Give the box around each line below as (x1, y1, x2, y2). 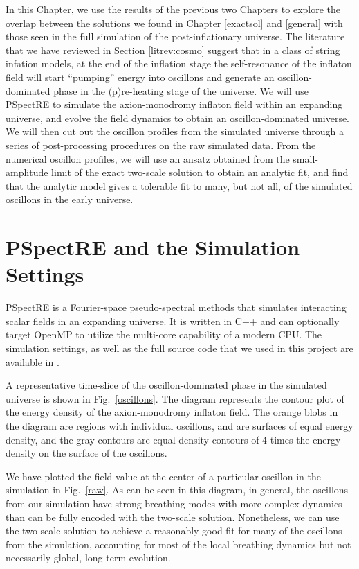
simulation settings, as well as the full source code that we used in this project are (6, 341, 353, 355)
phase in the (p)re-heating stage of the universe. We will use (53, 83, 309, 98)
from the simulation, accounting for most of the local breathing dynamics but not (6, 536, 351, 551)
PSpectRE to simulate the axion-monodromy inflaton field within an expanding (6, 97, 343, 112)
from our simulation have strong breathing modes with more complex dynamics (6, 496, 342, 510)
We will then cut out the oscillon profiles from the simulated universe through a (6, 124, 344, 139)
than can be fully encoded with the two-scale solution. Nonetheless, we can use (6, 509, 340, 524)
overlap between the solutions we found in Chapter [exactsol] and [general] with (6, 15, 343, 30)
